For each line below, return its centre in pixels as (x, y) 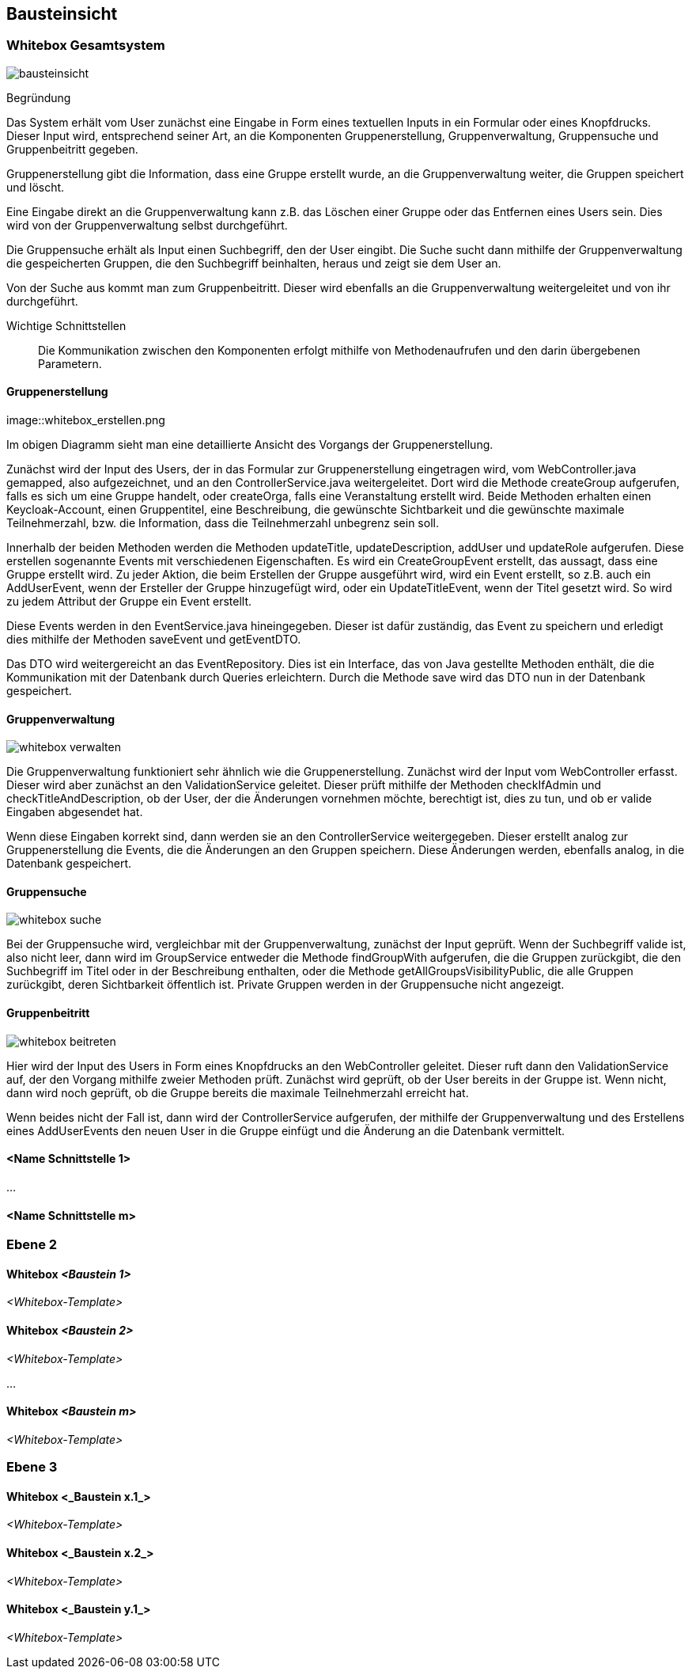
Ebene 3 (32, 1467)
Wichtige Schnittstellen (66, 325)
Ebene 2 (32, 1245)
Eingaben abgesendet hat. (75, 812)
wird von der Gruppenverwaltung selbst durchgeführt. (147, 225)
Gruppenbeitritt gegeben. (72, 149)
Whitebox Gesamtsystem (86, 46)
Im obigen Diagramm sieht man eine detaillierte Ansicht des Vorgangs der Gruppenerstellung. (250, 445)
